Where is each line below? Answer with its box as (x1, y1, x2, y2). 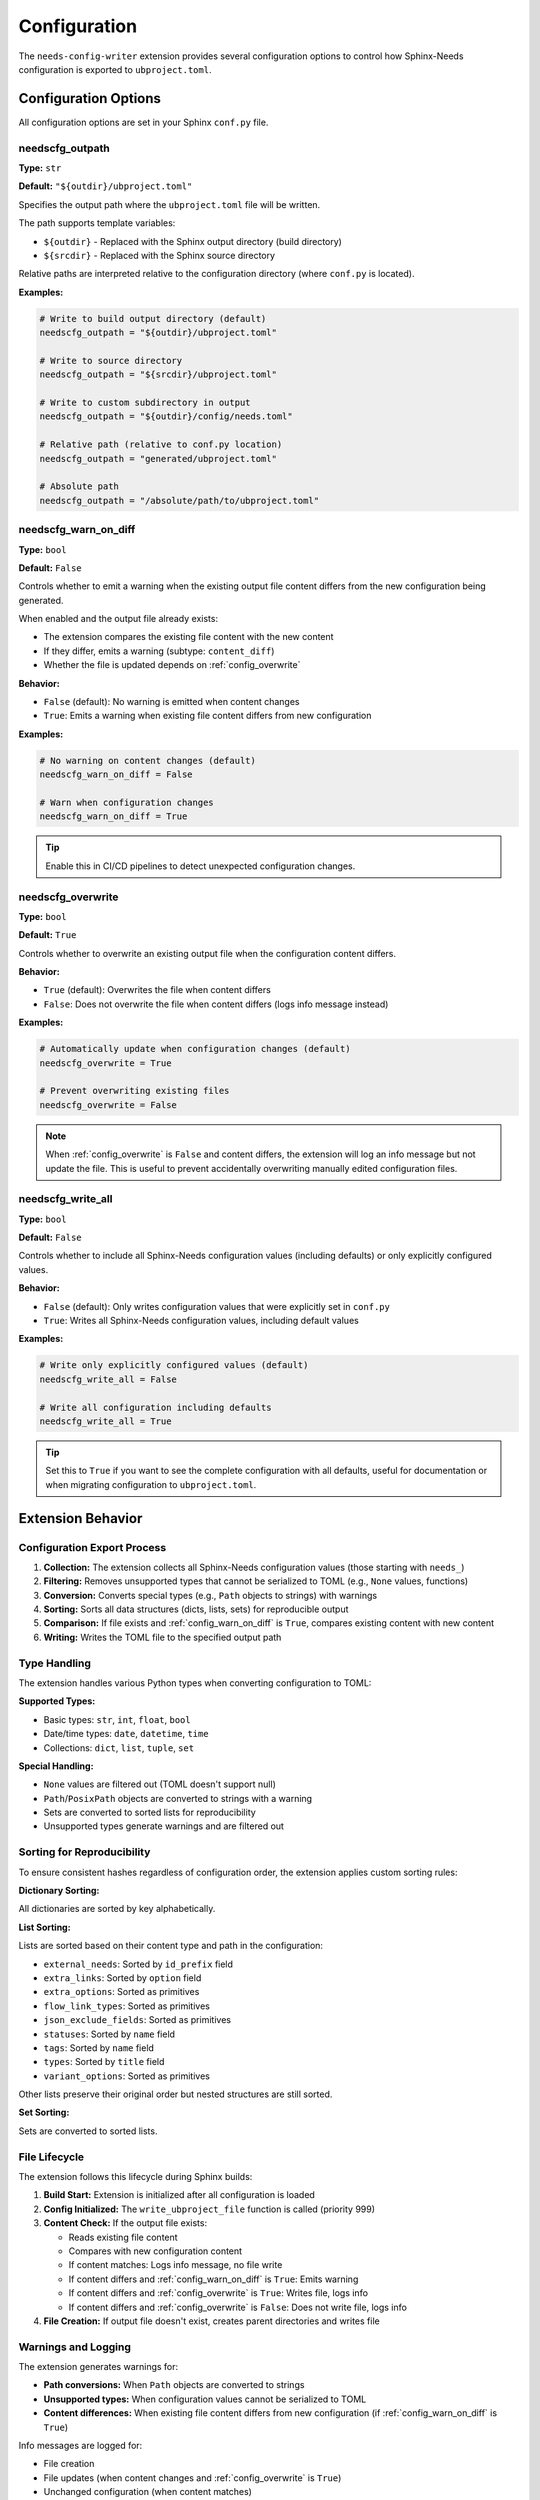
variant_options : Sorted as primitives (43, 2070, 210, 2082)
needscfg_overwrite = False (39, 1099, 177, 1110)
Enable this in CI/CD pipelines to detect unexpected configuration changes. (45, 860, 356, 872)
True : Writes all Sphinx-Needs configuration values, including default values (43, 1315, 359, 1327)
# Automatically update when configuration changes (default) (39, 1043, 351, 1055)
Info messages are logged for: (18, 2440, 143, 2452)
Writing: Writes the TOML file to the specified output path (43, 1631, 282, 1643)
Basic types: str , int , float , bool (43, 1713, 191, 1725)
